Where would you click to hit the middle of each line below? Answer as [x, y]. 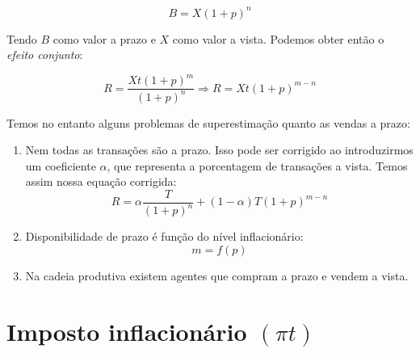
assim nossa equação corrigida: [101, 181]
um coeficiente [61, 165]
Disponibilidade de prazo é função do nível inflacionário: [164, 236]
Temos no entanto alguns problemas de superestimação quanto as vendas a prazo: [208, 122]
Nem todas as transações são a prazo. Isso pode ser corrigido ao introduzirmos [219, 150]
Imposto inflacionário [127, 331]
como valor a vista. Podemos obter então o [278, 38]
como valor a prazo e [104, 38]
